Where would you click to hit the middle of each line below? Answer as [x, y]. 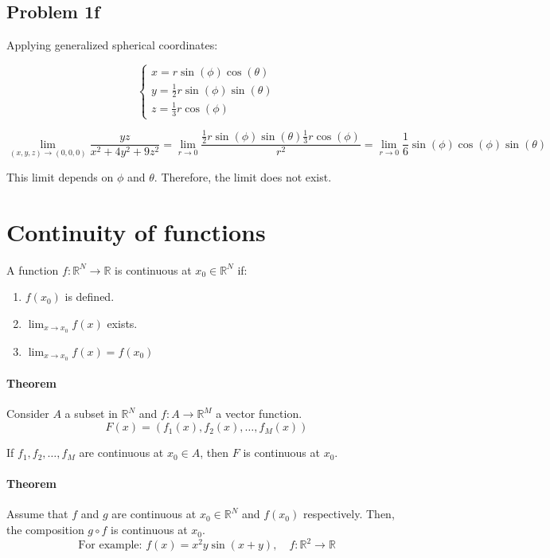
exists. [122, 323]
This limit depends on [60, 177]
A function [33, 269]
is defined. [90, 297]
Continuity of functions [136, 231]
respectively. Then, [349, 514]
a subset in [91, 414]
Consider [28, 414]
